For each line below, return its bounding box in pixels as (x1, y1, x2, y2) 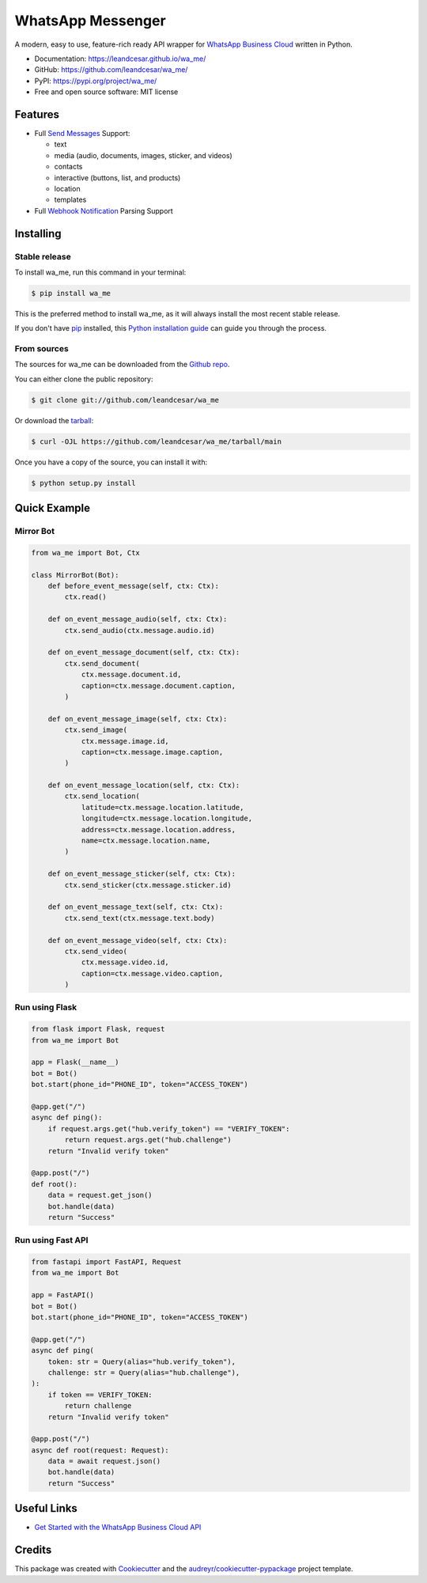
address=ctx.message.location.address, (81, 825, 236, 834)
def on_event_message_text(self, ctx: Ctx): (47, 903, 224, 911)
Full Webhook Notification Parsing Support (34, 206, 173, 215)
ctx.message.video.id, (81, 958, 169, 967)
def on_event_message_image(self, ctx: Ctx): (47, 714, 228, 723)
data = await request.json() (47, 1456, 161, 1466)
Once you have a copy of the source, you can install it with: (14, 457, 208, 467)
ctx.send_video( (64, 946, 128, 956)
